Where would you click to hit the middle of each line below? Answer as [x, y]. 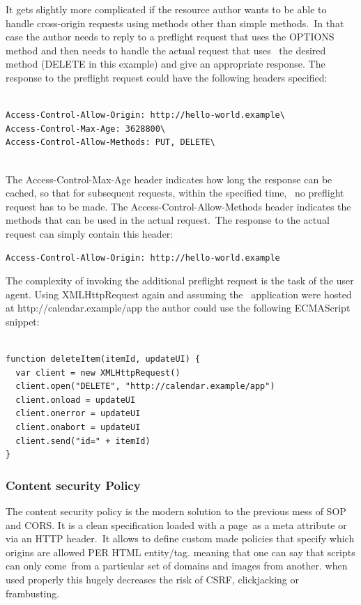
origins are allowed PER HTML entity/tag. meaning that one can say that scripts [180, 552]
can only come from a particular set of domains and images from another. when [177, 566]
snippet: [23, 321]
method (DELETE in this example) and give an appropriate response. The [166, 64]
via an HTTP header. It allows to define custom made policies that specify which [180, 538]
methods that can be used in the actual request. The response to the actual [168, 220]
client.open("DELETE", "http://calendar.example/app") [145, 386]
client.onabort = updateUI [78, 428]
